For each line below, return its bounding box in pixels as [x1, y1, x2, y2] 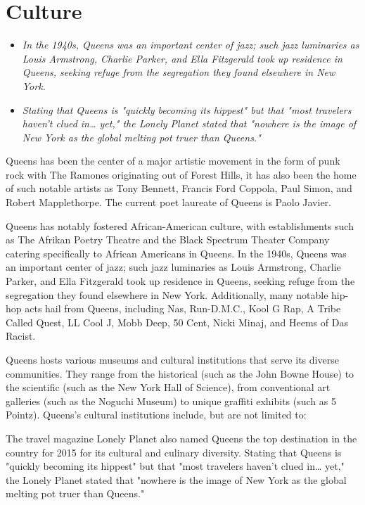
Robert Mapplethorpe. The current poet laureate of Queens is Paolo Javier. [6, 195, 331, 210]
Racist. [6, 328, 36, 343]
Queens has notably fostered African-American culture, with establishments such [6, 218, 354, 233]
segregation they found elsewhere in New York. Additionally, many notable [6, 287, 328, 302]
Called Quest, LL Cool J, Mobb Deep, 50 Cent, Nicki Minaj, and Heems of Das [6, 314, 348, 329]
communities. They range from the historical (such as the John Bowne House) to [6, 366, 354, 381]
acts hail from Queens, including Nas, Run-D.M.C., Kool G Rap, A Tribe [25, 301, 341, 316]
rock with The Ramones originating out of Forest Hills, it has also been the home [6, 167, 357, 181]
